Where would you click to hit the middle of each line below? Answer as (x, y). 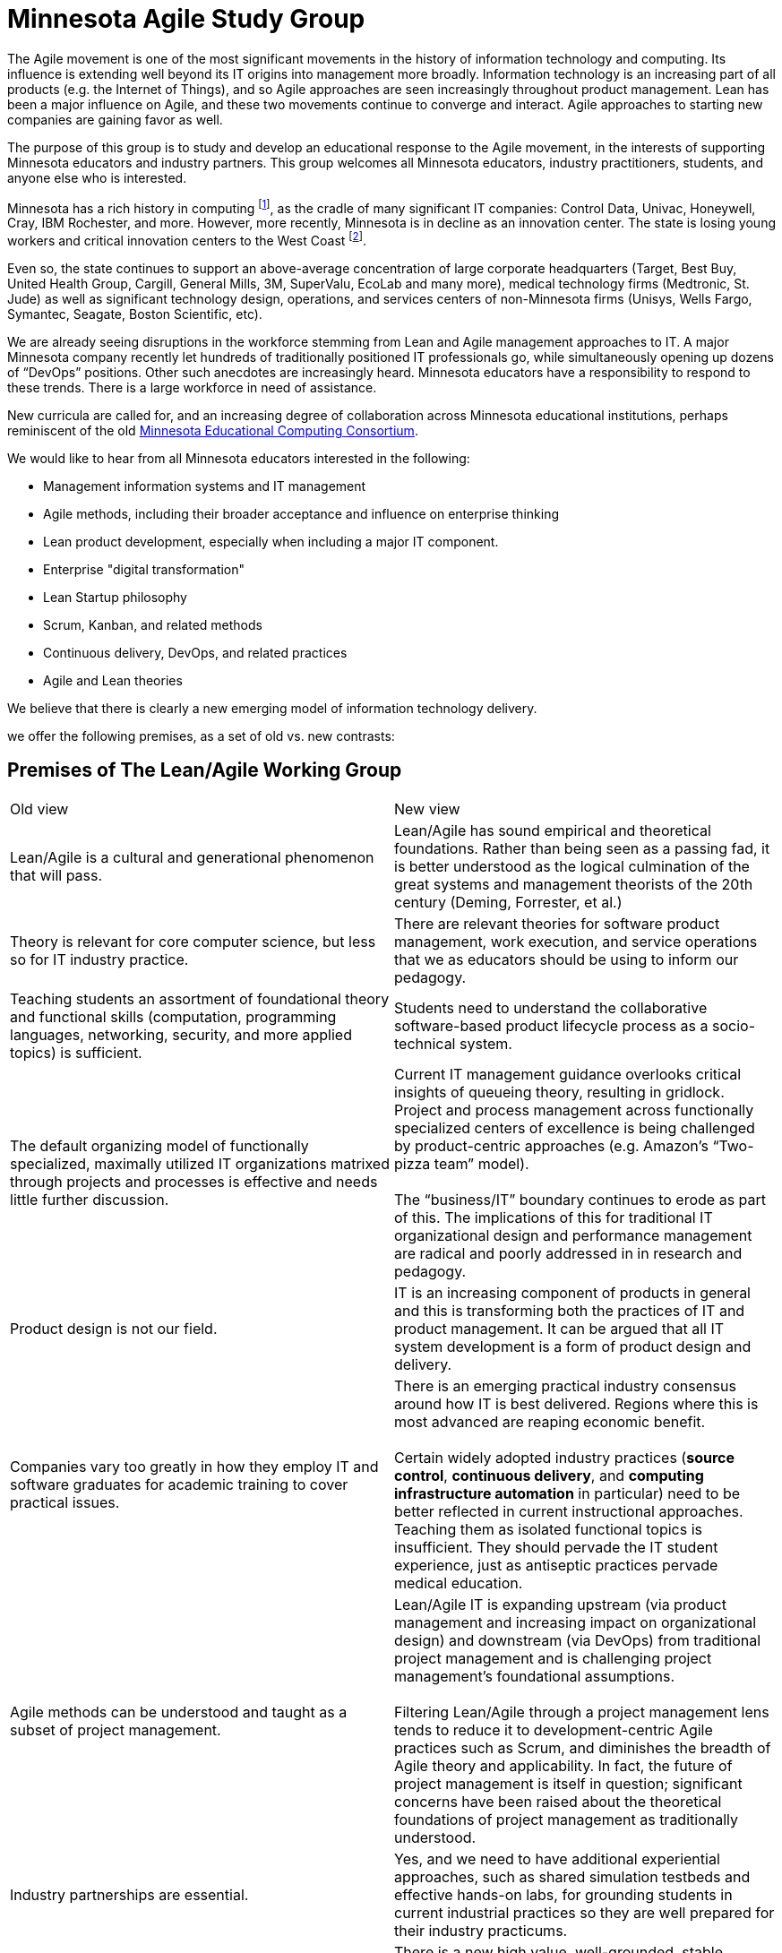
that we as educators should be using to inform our (567, 959)
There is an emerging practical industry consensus (565, 1385)
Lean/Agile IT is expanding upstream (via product (560, 1604)
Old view (39, 809)
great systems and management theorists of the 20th (574, 884)
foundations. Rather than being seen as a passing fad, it (582, 848)
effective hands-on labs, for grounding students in (563, 1894)
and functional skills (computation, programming (173, 1016)
